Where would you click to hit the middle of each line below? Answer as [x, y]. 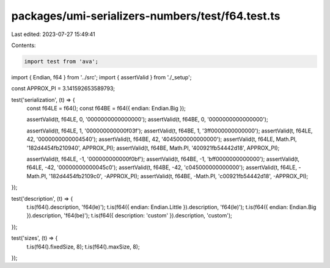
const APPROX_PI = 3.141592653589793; [63, 89]
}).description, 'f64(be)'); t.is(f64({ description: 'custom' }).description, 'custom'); [129, 215]
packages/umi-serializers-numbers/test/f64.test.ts [146, 16]
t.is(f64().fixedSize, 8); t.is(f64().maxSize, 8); [83, 247]
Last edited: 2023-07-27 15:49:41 [53, 34]
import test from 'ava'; [61, 61]
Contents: [24, 45]
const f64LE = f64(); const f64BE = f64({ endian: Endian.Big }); [106, 108]
